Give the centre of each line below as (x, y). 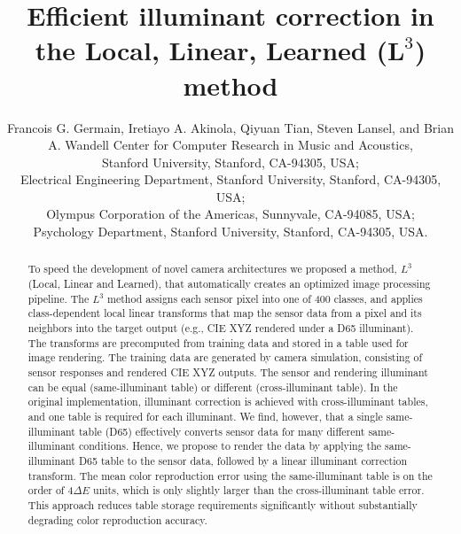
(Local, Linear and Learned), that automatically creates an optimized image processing (229, 284)
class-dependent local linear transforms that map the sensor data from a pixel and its (225, 313)
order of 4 (51, 490)
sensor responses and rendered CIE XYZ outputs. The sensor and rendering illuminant (228, 372)
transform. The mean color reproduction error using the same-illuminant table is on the (230, 475)
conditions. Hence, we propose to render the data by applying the (230, 446)
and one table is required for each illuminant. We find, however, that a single (205, 417)
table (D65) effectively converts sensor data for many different (222, 431)
